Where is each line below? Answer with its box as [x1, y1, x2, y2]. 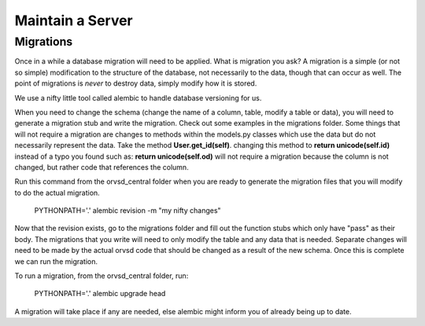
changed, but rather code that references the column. [14, 162, 189, 172]
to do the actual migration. [14, 188, 100, 197]
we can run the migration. [14, 256, 98, 266]
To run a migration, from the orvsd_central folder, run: [14, 271, 189, 280]
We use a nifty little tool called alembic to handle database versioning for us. [14, 93, 262, 102]
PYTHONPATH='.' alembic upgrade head [34, 289, 166, 299]
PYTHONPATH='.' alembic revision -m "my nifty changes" [34, 206, 221, 215]
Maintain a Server [14, 12, 133, 29]
